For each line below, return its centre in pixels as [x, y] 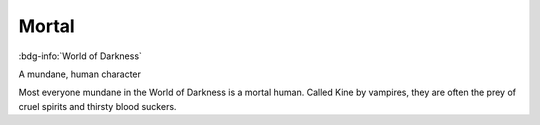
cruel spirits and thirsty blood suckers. [97, 106]
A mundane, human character [80, 74]
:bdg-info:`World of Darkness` [80, 56]
